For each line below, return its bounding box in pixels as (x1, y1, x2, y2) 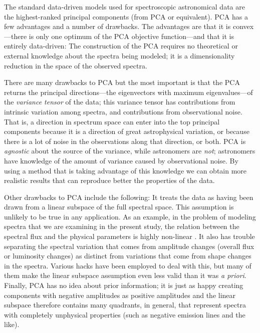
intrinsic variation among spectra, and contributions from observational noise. (4, 106, 242, 116)
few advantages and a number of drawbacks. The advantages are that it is (4, 21, 231, 31)
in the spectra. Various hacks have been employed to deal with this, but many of (4, 260, 251, 270)
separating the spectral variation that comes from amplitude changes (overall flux (4, 240, 254, 251)
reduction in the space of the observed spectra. (4, 60, 147, 70)
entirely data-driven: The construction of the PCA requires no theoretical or (4, 40, 238, 51)
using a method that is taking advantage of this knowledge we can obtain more (4, 165, 247, 175)
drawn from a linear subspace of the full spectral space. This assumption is (4, 201, 234, 212)
